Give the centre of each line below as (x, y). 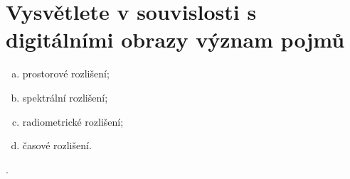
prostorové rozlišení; (66, 74)
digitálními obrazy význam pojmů (175, 39)
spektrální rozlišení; (65, 97)
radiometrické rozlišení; (73, 121)
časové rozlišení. (57, 145)
